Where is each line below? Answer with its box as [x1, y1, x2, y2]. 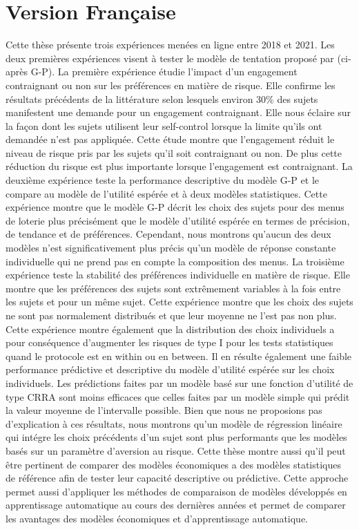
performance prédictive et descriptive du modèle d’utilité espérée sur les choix [6, 362, 335, 377]
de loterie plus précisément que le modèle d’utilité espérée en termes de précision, [6, 213, 350, 227]
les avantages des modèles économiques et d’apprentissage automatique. [6, 511, 309, 525]
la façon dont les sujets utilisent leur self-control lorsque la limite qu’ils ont [6, 118, 322, 133]
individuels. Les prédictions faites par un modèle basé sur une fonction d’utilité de [6, 375, 353, 390]
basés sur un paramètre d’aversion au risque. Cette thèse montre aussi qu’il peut [6, 443, 346, 457]
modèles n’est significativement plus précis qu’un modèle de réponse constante [6, 240, 336, 255]
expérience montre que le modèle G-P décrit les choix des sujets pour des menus [6, 200, 345, 214]
